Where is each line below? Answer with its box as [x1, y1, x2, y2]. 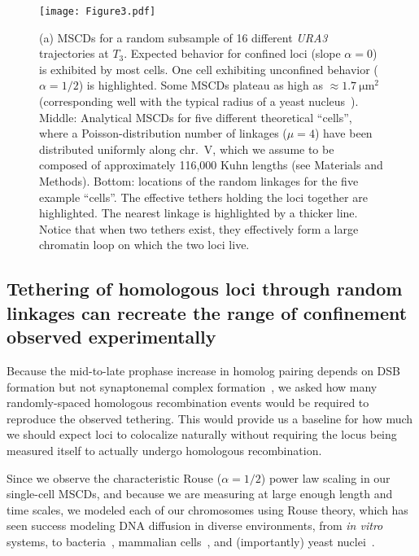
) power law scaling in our [260, 469, 391, 486]
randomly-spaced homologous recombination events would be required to [7, 394, 369, 411]
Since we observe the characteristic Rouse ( [7, 469, 222, 486]
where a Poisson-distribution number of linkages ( [39, 125, 287, 142]
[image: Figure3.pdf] [39, 6, 156, 17]
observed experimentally [7, 324, 216, 349]
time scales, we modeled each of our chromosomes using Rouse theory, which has [7, 501, 408, 518]
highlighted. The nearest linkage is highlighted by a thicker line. [39, 204, 358, 221]
